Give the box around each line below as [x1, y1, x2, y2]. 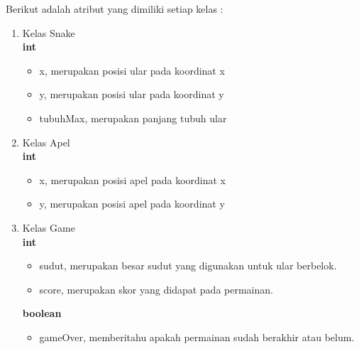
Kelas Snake [22, 25, 75, 40]
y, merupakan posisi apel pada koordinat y [39, 196, 225, 211]
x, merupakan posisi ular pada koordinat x [39, 63, 225, 77]
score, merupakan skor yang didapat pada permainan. [39, 281, 273, 296]
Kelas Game [22, 220, 75, 235]
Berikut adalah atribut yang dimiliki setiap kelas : [6, 1, 223, 16]
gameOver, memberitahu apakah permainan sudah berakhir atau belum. [39, 329, 355, 344]
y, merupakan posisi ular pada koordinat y [39, 87, 224, 102]
